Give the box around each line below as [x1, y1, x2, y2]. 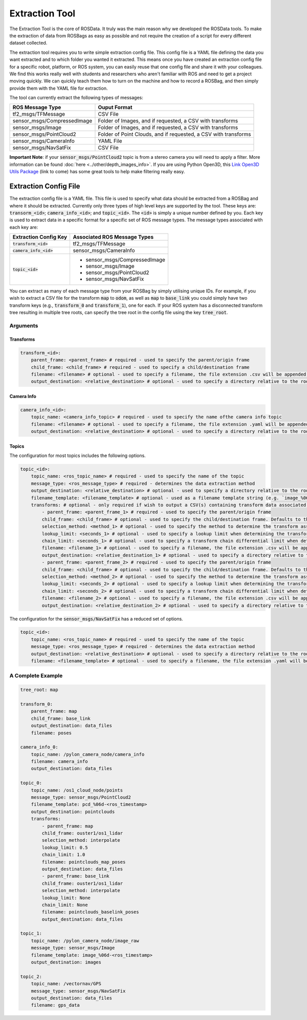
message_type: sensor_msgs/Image [31, 945, 115, 951]
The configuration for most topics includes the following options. [9, 452, 146, 459]
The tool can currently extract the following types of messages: [9, 95, 143, 101]
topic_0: [20, 780, 42, 786]
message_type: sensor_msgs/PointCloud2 [31, 795, 131, 800]
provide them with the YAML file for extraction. [9, 85, 108, 91]
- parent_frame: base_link [41, 873, 109, 879]
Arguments [9, 322, 38, 329]
